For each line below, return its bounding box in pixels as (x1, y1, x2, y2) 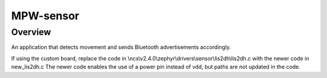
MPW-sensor (11, 9, 80, 22)
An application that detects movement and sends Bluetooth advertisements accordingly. (11, 44, 231, 51)
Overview (11, 27, 51, 37)
